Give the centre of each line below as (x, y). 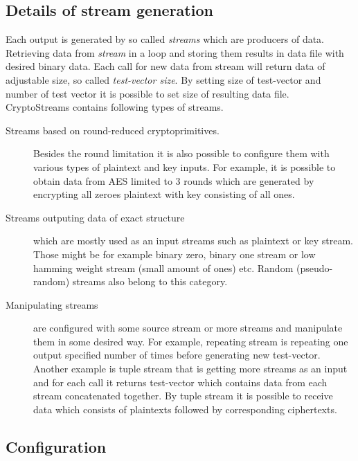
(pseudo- (314, 268)
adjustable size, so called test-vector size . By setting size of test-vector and (163, 79)
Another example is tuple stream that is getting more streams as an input (190, 369)
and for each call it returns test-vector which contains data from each (180, 382)
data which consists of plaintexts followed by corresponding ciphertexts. (185, 409)
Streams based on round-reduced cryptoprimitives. (113, 130)
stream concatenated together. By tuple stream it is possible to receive (183, 396)
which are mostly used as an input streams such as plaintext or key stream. (193, 241)
